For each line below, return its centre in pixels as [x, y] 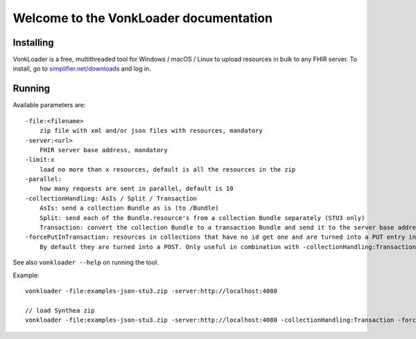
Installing [34, 43]
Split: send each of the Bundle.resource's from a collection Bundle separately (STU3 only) [202, 218]
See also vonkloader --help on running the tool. [86, 262]
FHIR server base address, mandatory [103, 150]
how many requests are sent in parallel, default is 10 [136, 189]
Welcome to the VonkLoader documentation [143, 18]
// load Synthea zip [60, 310]
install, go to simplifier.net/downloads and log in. [82, 68]
